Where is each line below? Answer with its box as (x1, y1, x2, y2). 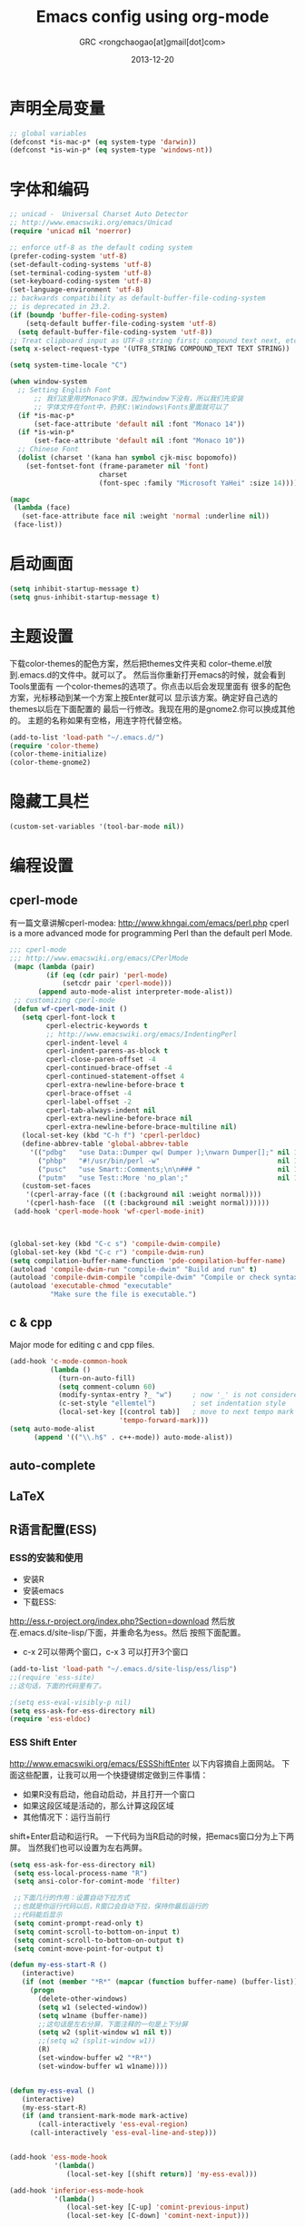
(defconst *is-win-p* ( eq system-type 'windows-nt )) (9, 145, 213, 155)
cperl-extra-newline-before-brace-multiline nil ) (45, 1123, 238, 1132)
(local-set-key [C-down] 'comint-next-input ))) (66, 2212, 250, 2221)
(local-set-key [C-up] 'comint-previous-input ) (66, 2202, 250, 2212)
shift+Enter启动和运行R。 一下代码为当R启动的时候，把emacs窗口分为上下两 (9, 1830, 295, 1841)
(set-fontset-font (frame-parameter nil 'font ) (25, 461, 209, 470)
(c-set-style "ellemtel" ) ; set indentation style (57, 1399, 286, 1409)
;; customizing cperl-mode (13, 996, 116, 1005)
